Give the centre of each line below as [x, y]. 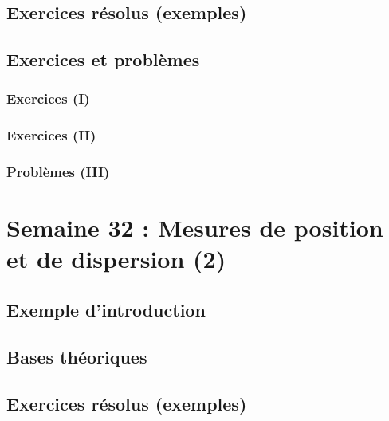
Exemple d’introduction [106, 310]
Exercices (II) [51, 135]
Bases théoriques [77, 356]
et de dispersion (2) [116, 259]
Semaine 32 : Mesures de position [195, 228]
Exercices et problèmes [103, 59]
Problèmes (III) [58, 172]
